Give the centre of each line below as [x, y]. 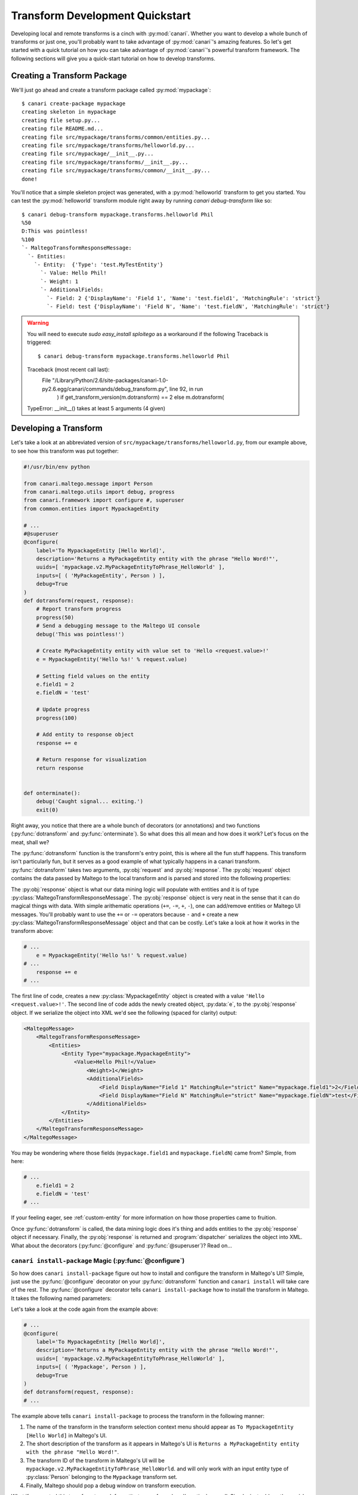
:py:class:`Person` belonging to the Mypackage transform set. [102, 1477]
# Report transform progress [79, 609]
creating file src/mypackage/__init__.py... [88, 154]
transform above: [32, 931]
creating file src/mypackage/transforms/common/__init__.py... [116, 171]
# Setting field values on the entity [93, 676]
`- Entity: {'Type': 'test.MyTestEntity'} [98, 265]
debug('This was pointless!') [80, 634]
